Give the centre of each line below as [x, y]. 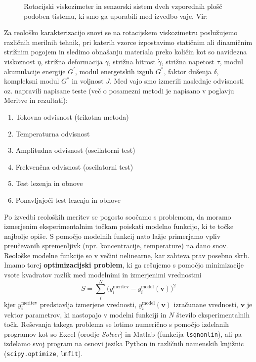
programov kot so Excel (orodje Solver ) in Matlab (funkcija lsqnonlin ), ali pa [123, 334]
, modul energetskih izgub [114, 71]
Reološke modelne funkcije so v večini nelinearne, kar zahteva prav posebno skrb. [127, 255]
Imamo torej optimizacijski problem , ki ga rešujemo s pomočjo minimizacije [124, 265]
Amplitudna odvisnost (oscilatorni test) [75, 150]
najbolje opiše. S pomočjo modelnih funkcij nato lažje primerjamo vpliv [112, 236]
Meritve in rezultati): [36, 100]
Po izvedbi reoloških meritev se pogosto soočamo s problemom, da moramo [118, 216]
